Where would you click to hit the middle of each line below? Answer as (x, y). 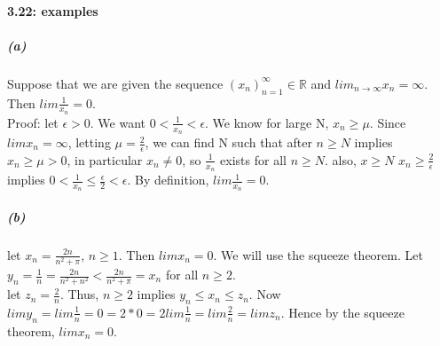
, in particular (105, 159)
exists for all (253, 159)
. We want (118, 122)
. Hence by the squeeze (342, 312)
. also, (340, 159)
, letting (89, 142)
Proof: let (33, 122)
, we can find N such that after (228, 142)
